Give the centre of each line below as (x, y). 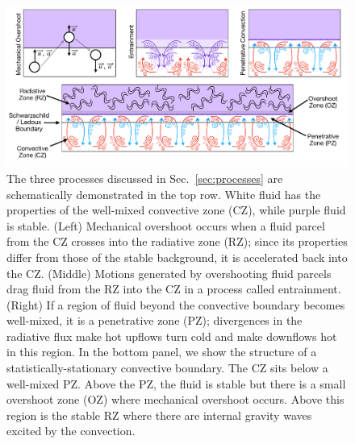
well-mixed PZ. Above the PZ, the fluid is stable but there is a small (176, 383)
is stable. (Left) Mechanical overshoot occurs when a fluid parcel (166, 225)
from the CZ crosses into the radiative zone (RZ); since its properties (177, 241)
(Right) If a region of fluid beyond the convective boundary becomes (176, 304)
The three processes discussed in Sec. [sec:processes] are (145, 178)
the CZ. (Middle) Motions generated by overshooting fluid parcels (169, 273)
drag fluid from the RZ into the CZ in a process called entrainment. (174, 289)
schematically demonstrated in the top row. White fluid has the (164, 194)
